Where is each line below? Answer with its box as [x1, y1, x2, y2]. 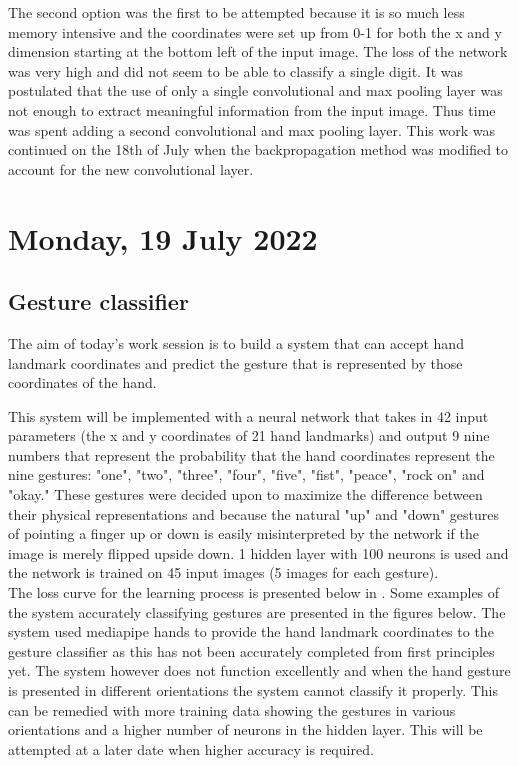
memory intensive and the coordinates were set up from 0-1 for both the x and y [8, 21, 502, 42]
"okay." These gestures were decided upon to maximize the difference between [8, 484, 483, 505]
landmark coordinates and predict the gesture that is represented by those [8, 352, 463, 373]
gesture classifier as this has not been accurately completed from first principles [8, 640, 495, 661]
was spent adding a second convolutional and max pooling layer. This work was [8, 119, 495, 140]
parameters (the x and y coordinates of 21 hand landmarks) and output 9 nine [8, 425, 490, 446]
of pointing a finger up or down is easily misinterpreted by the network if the [8, 523, 480, 544]
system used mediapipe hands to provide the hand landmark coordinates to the [8, 621, 494, 642]
